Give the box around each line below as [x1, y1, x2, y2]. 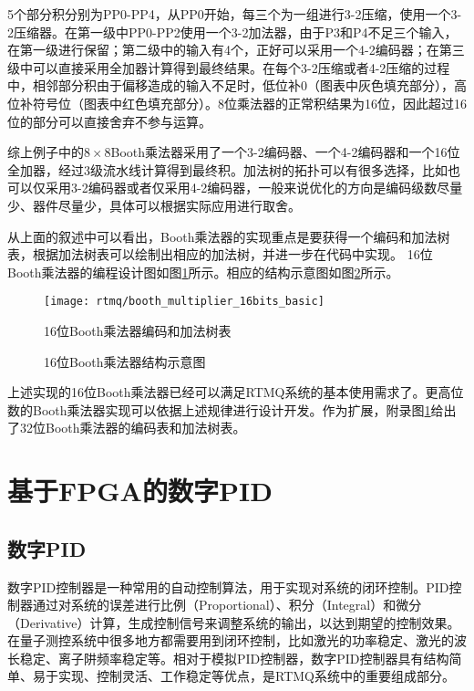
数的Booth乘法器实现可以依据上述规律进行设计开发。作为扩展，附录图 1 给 [7, 400, 444, 419]
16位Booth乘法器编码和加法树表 [44, 320, 232, 340]
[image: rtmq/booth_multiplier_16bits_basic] [44, 295, 325, 309]
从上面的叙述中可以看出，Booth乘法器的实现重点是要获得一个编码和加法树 [7, 226, 450, 246]
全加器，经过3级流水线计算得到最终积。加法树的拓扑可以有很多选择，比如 [7, 160, 448, 179]
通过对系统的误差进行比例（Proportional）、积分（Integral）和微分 [32, 595, 422, 614]
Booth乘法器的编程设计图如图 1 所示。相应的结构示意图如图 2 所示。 [7, 262, 399, 281]
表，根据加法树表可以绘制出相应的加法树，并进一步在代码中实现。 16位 [7, 245, 433, 264]
